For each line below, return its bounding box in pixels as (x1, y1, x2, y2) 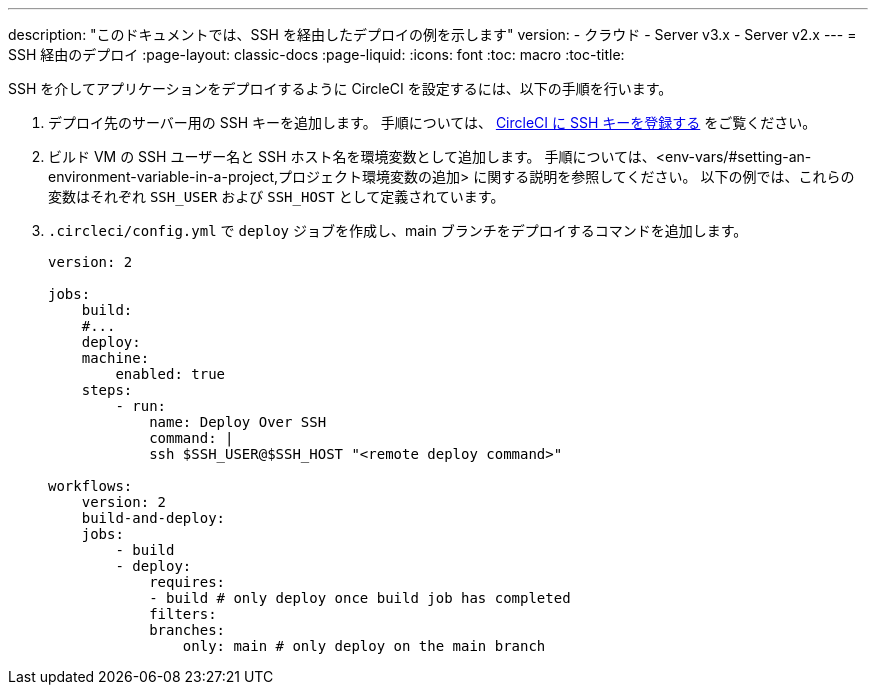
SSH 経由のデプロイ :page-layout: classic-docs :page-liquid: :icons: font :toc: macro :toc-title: (8, 46, 625, 63)
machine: (81, 350, 150, 366)
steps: (81, 382, 133, 398)
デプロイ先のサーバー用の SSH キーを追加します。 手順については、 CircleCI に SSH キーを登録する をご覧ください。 (48, 114, 817, 131)
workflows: (48, 478, 133, 494)
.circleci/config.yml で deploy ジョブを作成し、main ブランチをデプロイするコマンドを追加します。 (48, 222, 748, 239)
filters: (149, 606, 217, 622)
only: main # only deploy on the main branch (182, 638, 546, 654)
